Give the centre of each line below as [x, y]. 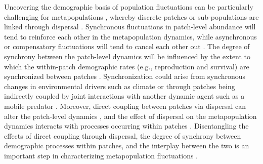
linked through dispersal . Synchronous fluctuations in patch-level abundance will [130, 27]
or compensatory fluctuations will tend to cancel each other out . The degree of [127, 46]
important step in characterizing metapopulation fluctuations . [101, 155]
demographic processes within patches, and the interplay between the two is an [127, 146]
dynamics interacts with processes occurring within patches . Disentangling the [126, 126]
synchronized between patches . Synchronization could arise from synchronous [125, 76]
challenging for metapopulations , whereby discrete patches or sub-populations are [131, 16]
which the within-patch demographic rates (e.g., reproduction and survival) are [127, 66]
